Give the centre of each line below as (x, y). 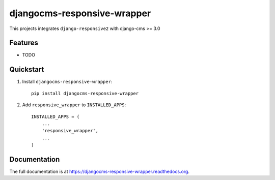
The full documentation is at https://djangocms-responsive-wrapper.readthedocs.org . (99, 171)
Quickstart (27, 69)
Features (24, 43)
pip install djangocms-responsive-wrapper (85, 93)
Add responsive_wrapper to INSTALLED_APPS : (74, 105)
